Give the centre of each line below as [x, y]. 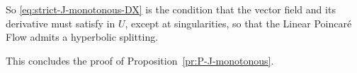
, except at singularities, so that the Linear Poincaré [238, 23]
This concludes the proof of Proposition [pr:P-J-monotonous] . [140, 60]
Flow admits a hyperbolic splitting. [82, 37]
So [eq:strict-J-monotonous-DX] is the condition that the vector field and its [171, 9]
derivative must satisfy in [61, 23]
